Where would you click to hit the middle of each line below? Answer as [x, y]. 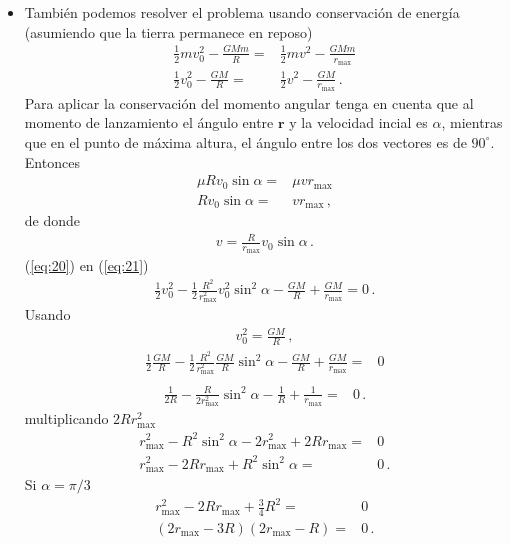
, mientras [472, 122]
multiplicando [66, 418]
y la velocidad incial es [358, 122]
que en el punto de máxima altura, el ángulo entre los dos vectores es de [245, 141]
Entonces [52, 161]
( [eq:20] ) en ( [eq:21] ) [86, 265]
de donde [52, 220]
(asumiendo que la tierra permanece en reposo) [168, 31]
